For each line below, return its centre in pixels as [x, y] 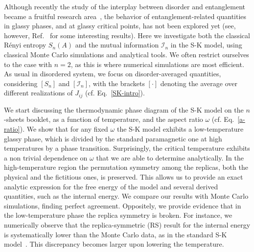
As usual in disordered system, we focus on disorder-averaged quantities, [113, 74]
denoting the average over [199, 83]
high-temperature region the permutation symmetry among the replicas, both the [126, 167]
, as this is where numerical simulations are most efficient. [157, 64]
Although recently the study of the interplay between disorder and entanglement [125, 6]
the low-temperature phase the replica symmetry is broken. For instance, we [118, 215]
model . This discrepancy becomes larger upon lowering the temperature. [114, 244]
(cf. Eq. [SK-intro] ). [115, 93]
